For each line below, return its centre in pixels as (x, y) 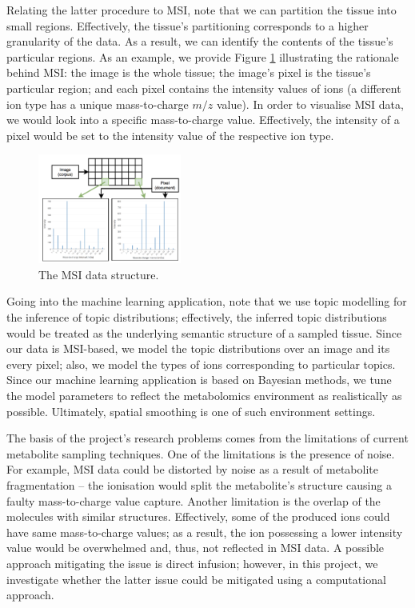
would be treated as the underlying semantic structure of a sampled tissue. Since (204, 332)
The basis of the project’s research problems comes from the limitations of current (207, 438)
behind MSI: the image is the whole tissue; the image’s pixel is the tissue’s (189, 72)
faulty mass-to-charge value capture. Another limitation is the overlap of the (194, 500)
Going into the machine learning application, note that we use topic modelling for (207, 301)
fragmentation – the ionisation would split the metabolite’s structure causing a (199, 485)
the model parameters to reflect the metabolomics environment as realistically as (204, 396)
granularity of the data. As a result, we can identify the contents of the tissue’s (200, 41)
